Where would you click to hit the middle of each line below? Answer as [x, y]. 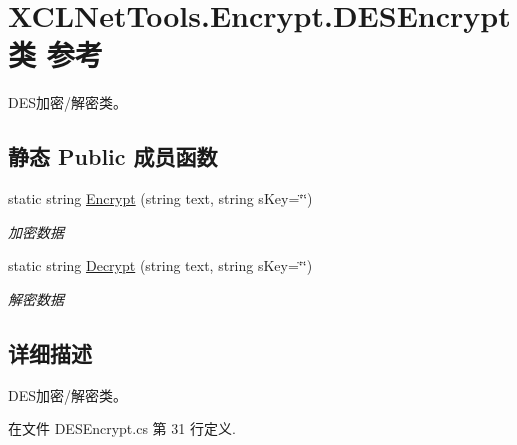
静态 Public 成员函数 [113, 156]
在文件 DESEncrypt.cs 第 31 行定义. [122, 428]
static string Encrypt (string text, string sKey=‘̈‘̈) [160, 198]
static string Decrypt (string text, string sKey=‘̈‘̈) [160, 265]
